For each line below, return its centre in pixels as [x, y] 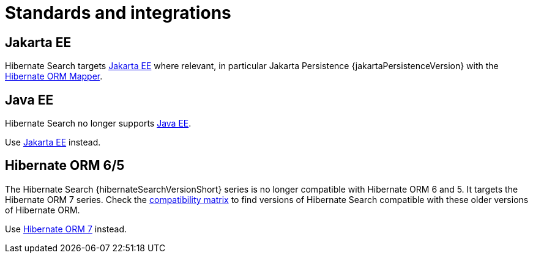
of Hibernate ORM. [43, 210]
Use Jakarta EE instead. [53, 142]
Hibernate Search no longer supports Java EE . [98, 123]
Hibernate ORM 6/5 [65, 166]
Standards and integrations [118, 13]
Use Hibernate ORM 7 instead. [66, 229]
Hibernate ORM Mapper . [54, 76]
